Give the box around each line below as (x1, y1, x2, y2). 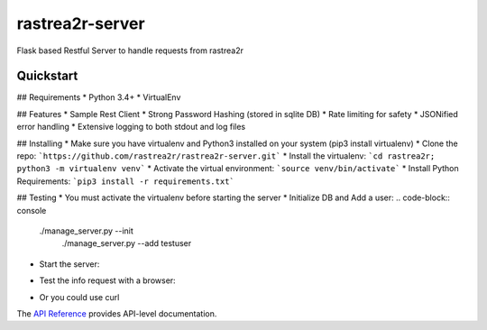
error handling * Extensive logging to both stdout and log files (16, 122, 246, 133)
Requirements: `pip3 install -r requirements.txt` (16, 176, 234, 187)
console (16, 205, 47, 215)
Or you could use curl (39, 291, 120, 302)
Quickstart (16, 69, 78, 84)
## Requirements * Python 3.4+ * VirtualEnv (16, 92, 181, 103)
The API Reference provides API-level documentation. (16, 307, 217, 319)
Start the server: (39, 258, 100, 270)
